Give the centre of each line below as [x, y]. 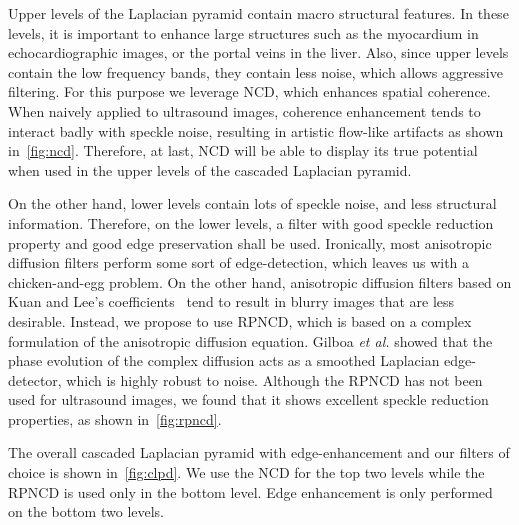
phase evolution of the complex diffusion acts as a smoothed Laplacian [224, 360]
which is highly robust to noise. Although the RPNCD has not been [274, 379]
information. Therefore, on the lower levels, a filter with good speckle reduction [251, 222]
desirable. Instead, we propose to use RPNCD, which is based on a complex [240, 320]
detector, [35, 379]
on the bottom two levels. [86, 511]
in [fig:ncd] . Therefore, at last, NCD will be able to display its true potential [243, 150]
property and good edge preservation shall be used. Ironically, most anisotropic [250, 242]
